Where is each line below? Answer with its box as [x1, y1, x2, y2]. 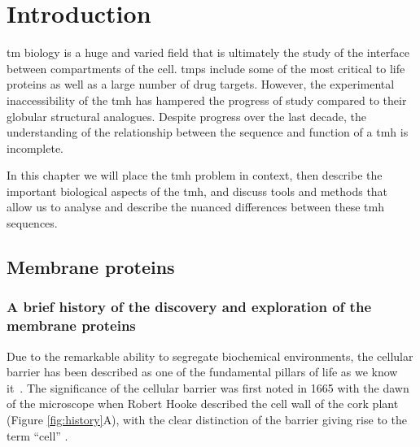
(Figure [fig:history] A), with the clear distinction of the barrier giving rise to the [7, 410, 407, 427]
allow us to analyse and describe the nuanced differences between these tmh [7, 198, 384, 215]
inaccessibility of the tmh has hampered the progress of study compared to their [7, 91, 407, 108]
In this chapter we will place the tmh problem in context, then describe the [7, 167, 383, 184]
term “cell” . [7, 427, 68, 444]
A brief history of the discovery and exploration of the [7, 297, 371, 317]
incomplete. [7, 139, 63, 156]
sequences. [7, 215, 58, 232]
